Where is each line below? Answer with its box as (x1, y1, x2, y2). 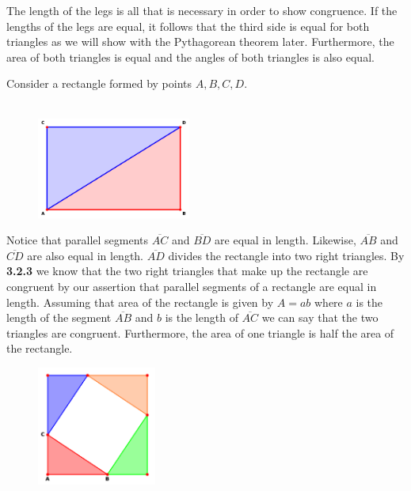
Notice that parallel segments (6, 232, 149, 248)
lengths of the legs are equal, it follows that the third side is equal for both (6, 17, 370, 34)
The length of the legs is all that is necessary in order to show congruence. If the (6, 2, 398, 18)
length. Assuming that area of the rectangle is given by (6, 293, 274, 310)
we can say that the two (261, 309, 379, 326)
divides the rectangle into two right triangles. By (168, 247, 405, 263)
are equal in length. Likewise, (215, 232, 356, 248)
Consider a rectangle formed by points (6, 75, 192, 92)
